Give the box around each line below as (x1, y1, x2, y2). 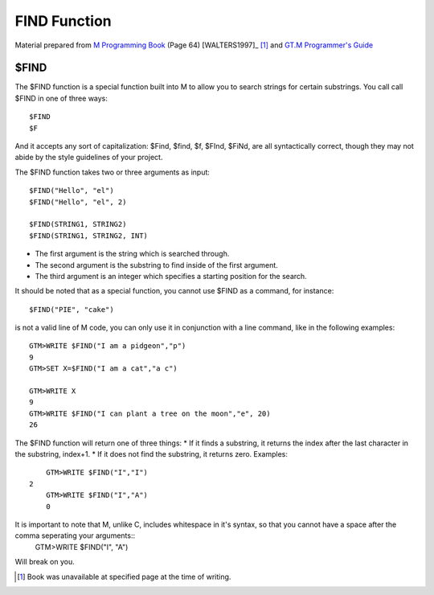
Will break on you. (14, 557, 76, 567)
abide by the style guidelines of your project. (14, 153, 163, 162)
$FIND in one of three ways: (14, 93, 108, 103)
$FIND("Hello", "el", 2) (29, 197, 127, 207)
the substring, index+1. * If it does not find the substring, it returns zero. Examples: (14, 449, 289, 458)
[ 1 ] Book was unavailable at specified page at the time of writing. (17, 572, 231, 581)
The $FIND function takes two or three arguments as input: (14, 167, 211, 177)
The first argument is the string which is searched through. (35, 249, 230, 259)
